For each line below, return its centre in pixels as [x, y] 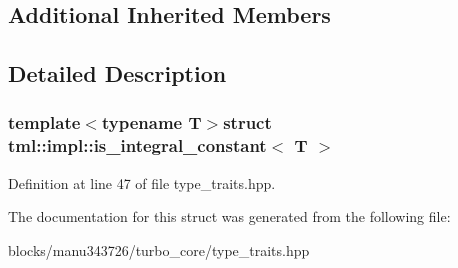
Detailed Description [117, 73]
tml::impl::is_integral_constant [137, 145]
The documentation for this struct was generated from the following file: [229, 216]
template [44, 122]
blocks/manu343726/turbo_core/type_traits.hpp [159, 249]
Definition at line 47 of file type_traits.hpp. [142, 182]
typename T [151, 122]
